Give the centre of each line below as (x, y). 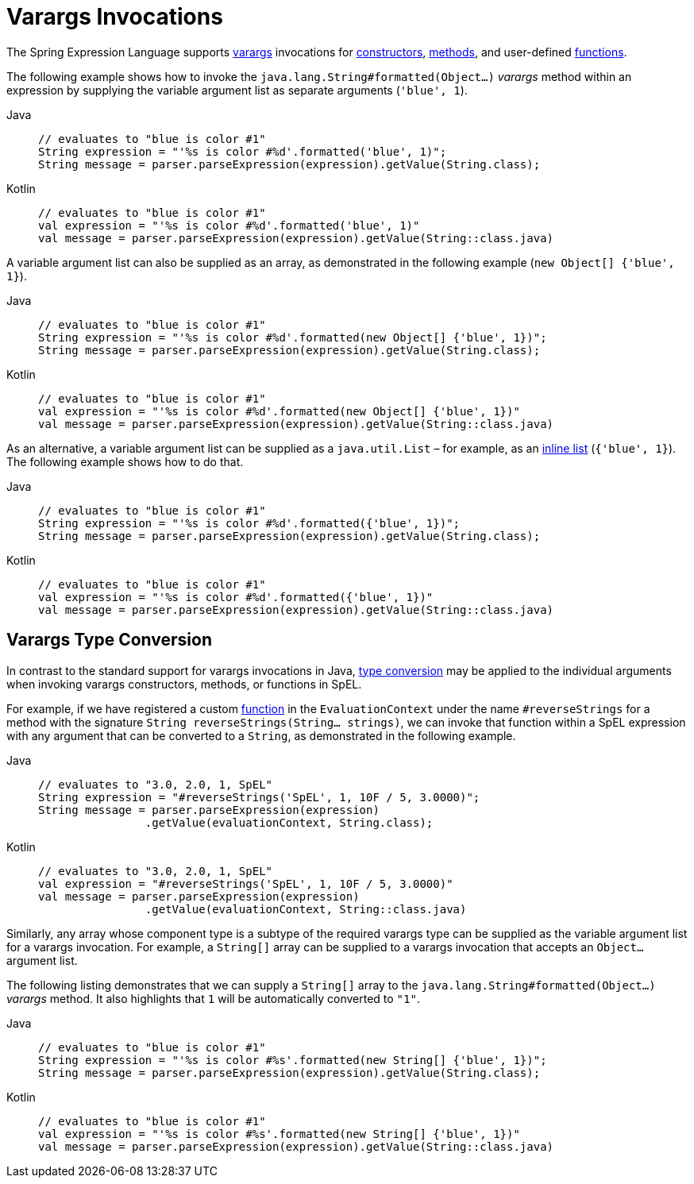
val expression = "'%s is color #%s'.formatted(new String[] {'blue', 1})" (279, 1134)
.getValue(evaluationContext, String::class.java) (306, 909)
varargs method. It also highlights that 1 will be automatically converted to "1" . (213, 998)
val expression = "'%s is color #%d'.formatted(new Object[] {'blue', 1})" (279, 411)
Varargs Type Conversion (110, 640)
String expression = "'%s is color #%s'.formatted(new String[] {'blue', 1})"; (293, 1060)
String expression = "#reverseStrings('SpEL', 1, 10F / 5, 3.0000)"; (259, 797)
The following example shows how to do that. (125, 461)
